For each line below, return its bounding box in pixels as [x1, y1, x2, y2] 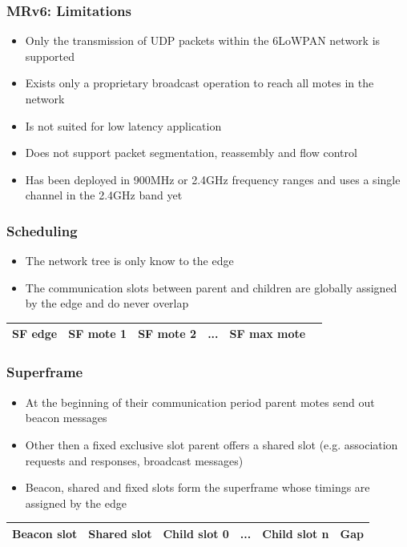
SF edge [12, 325, 58, 342]
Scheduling [6, 220, 78, 240]
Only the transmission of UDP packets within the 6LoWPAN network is [25, 32, 381, 49]
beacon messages [25, 409, 107, 426]
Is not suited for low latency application [25, 117, 222, 134]
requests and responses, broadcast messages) [25, 452, 244, 469]
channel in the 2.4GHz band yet [25, 187, 183, 203]
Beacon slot [12, 525, 78, 541]
